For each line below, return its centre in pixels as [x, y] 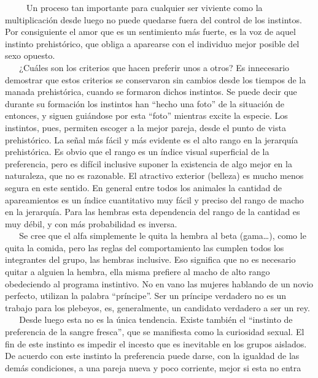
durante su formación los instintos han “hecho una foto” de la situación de [145, 103]
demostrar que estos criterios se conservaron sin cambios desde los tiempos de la [156, 79]
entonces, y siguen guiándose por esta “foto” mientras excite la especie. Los [146, 115]
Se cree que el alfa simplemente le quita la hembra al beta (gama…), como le [163, 236]
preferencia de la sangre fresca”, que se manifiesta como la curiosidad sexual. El [155, 332]
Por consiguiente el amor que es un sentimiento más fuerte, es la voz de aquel [150, 32]
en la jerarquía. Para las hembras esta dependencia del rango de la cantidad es [153, 212]
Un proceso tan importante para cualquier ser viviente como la [144, 7]
